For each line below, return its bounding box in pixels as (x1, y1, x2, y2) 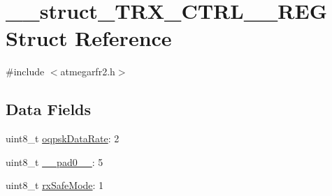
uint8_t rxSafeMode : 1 (6, 178, 104, 193)
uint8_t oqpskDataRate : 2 (6, 131, 120, 146)
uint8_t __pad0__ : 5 (6, 154, 103, 169)
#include (6, 64, 45, 79)
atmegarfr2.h (60, 64, 115, 79)
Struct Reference (6, 24, 172, 52)
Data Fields (6, 98, 92, 120)
